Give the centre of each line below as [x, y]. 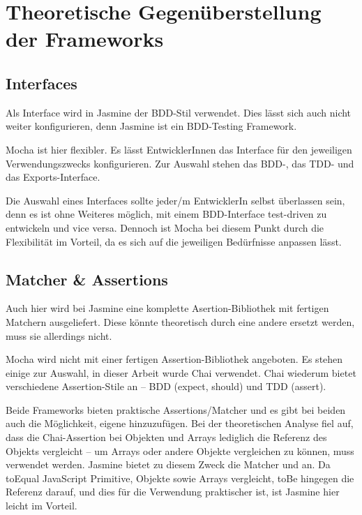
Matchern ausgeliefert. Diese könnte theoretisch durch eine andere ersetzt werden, [180, 321]
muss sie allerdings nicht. [59, 335]
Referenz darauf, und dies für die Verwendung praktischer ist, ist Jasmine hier [173, 492]
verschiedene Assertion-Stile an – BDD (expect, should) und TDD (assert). [166, 386]
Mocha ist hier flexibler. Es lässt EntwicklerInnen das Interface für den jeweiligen [179, 149]
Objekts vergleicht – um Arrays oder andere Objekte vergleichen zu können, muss [180, 450]
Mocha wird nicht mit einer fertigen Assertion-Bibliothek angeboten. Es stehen [174, 359]
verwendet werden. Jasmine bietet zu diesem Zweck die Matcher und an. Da [168, 464]
